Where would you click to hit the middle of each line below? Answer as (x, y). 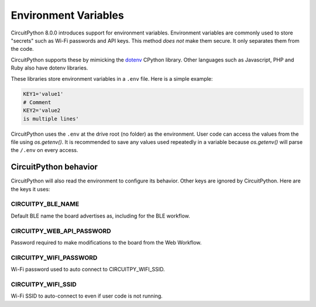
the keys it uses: (30, 189)
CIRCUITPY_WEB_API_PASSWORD (61, 231)
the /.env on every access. (44, 150)
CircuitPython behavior (54, 167)
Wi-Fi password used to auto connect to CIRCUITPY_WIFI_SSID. (88, 270)
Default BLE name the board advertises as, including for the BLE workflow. (100, 216)
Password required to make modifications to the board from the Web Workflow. (106, 242)
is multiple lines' (51, 119)
